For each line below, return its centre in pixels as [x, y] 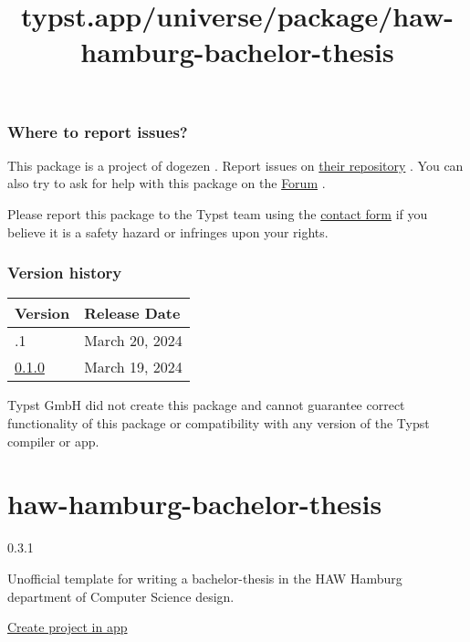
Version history [65, 273]
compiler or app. [53, 441]
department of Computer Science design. [121, 596]
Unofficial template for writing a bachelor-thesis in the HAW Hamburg [205, 578]
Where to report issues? [98, 131]
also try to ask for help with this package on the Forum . [167, 183]
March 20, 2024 [133, 341]
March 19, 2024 [133, 367]
